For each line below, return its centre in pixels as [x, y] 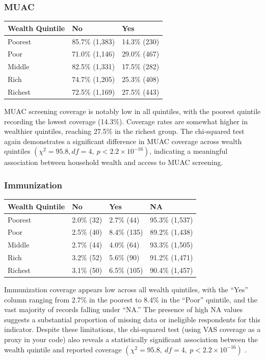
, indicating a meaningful [189, 151]
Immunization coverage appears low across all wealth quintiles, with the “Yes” [126, 289]
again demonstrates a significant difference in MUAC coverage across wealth [123, 141]
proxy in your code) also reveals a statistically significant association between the [131, 339]
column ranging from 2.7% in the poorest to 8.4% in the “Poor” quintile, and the [131, 299]
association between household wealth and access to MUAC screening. [114, 162]
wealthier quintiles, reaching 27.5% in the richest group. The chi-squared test [124, 131]
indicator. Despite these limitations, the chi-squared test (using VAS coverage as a [132, 329]
